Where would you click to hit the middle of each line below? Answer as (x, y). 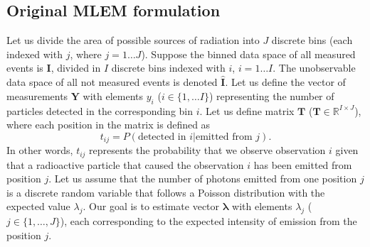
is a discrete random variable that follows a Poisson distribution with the (166, 192)
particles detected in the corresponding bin (100, 110)
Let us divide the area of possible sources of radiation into (133, 40)
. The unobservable (314, 68)
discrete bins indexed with (168, 68)
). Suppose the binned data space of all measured (248, 54)
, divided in (76, 68)
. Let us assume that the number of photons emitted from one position (203, 179)
